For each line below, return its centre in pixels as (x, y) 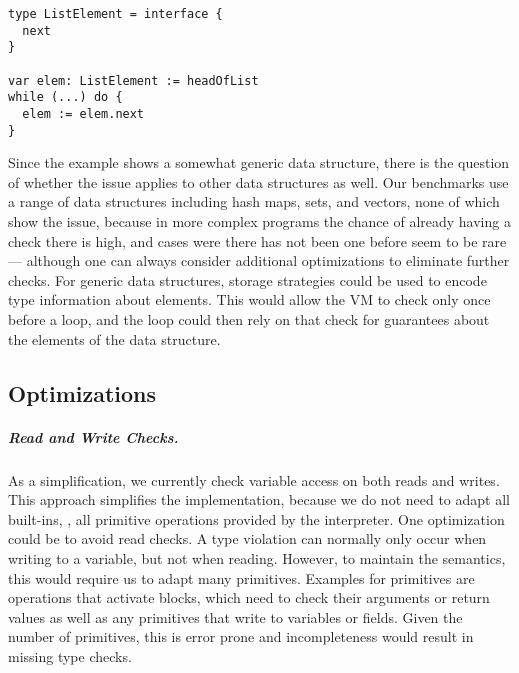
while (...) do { (65, 97)
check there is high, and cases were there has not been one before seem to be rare (257, 240)
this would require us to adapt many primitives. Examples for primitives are (241, 577)
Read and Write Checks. (93, 436)
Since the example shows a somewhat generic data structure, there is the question (259, 162)
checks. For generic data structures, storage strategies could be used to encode (247, 279)
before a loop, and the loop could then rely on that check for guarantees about (249, 319)
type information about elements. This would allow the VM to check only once (249, 299)
